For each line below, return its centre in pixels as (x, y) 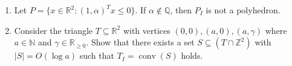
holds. (192, 55)
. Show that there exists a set (140, 42)
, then (181, 10)
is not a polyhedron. (243, 10)
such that (97, 55)
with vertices (147, 30)
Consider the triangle (54, 30)
